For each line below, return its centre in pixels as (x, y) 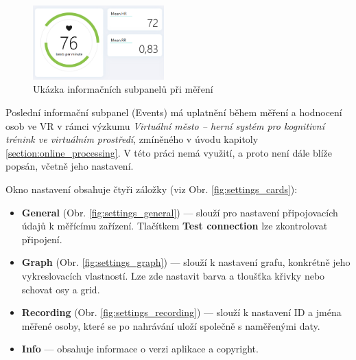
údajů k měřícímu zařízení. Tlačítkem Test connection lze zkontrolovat (175, 226)
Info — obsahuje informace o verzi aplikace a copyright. (140, 349)
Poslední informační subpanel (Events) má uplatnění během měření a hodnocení (174, 112)
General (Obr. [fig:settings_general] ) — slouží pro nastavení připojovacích (180, 212)
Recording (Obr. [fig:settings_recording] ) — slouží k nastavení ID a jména (181, 312)
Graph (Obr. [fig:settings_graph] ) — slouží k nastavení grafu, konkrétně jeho (186, 262)
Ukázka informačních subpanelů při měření (123, 89)
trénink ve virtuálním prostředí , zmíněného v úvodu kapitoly (132, 139)
